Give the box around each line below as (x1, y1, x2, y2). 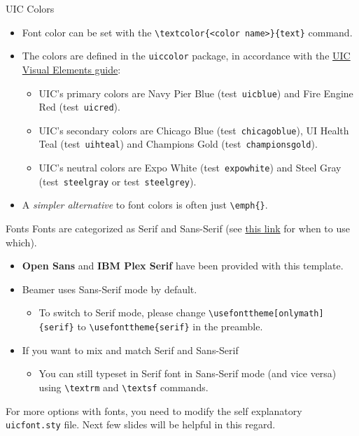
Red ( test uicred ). (38, 99, 120, 114)
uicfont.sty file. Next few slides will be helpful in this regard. (6, 417, 276, 432)
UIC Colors (6, 1, 55, 15)
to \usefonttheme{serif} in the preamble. (77, 319, 263, 334)
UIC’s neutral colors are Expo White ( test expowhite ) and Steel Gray (38, 160, 342, 175)
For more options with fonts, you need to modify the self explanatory (6, 403, 302, 418)
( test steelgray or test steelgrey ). (38, 174, 197, 188)
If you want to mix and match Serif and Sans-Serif (22, 342, 239, 357)
